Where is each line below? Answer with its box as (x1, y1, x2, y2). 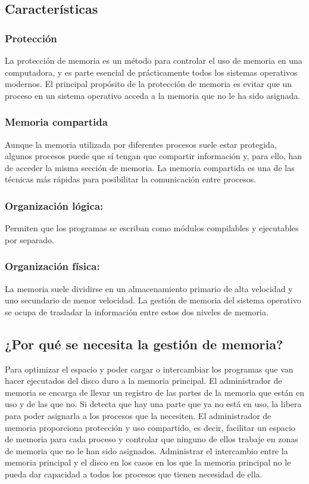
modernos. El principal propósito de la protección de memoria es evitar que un (5, 77, 292, 90)
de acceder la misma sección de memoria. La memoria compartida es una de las (5, 161, 295, 173)
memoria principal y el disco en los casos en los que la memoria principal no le (5, 456, 291, 469)
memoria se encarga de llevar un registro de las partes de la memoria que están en (5, 386, 305, 398)
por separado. (5, 233, 55, 246)
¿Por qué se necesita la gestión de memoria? (5, 334, 283, 353)
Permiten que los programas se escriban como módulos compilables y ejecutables (5, 222, 299, 234)
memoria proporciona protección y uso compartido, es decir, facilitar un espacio (5, 421, 295, 433)
